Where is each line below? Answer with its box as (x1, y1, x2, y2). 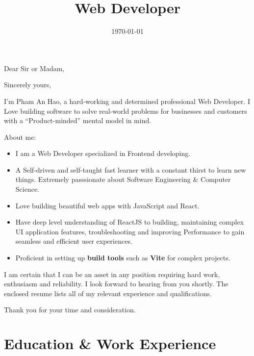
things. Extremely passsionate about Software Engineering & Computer (15, 174, 231, 184)
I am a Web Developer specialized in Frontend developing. (15, 148, 191, 158)
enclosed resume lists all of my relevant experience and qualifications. (4, 288, 212, 298)
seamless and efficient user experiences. (15, 236, 132, 246)
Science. (15, 184, 40, 194)
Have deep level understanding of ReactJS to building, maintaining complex (15, 217, 244, 227)
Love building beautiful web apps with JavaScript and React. (15, 200, 200, 210)
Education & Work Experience (4, 333, 216, 354)
